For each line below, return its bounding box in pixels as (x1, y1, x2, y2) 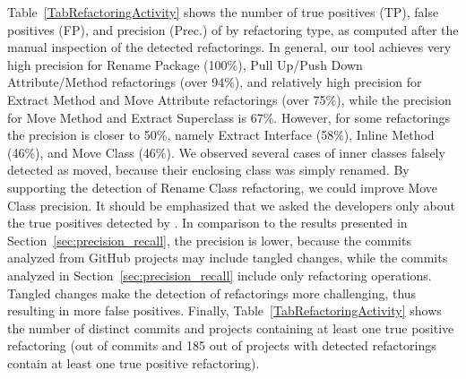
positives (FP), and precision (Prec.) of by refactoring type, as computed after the (7, 20, 459, 39)
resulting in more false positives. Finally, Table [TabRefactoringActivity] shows (7, 301, 442, 320)
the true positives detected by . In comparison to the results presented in (7, 213, 408, 232)
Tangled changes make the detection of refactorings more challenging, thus (7, 283, 417, 302)
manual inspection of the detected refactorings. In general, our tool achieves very (7, 38, 452, 56)
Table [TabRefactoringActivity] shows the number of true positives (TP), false (7, 3, 439, 21)
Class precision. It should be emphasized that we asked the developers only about (7, 195, 455, 214)
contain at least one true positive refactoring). (7, 353, 260, 372)
